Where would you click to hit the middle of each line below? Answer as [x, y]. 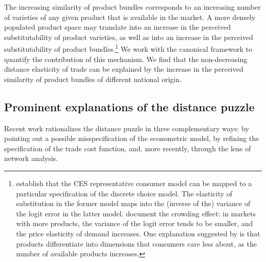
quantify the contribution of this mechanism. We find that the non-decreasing [126, 59]
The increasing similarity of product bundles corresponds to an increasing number [132, 7]
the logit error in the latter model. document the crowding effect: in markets [136, 213]
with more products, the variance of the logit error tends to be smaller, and [135, 223]
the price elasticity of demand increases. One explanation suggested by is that [138, 233]
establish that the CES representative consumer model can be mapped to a [134, 183]
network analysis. [31, 158]
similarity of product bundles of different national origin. [93, 79]
